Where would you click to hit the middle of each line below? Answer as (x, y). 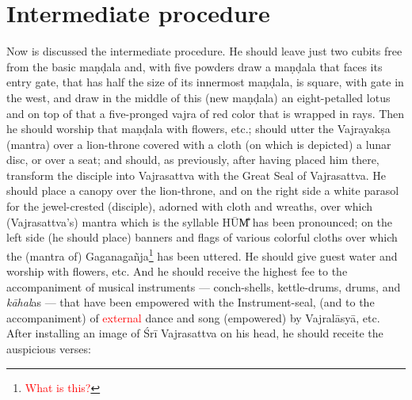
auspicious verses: (49, 349)
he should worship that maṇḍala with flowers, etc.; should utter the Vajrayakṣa (198, 129)
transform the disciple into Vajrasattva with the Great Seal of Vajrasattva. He (196, 175)
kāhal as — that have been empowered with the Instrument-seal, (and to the (191, 302)
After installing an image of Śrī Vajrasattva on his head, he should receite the (195, 333)
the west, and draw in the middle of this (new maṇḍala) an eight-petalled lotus (198, 97)
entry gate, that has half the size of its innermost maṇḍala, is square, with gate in (205, 82)
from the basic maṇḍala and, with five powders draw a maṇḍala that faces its (195, 66)
